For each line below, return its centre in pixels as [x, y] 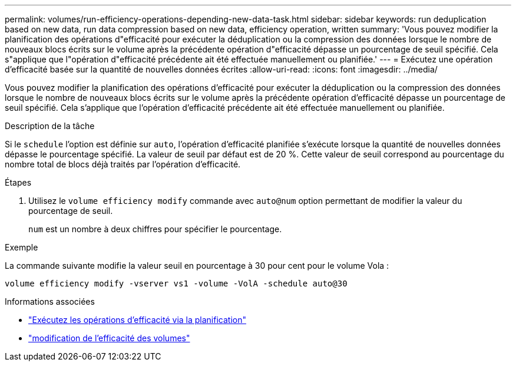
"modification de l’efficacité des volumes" [109, 338]
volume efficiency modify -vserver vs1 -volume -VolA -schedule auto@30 [176, 283]
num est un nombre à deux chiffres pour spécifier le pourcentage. [155, 229]
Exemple [21, 247]
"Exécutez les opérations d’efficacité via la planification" [137, 320]
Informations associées [50, 301]
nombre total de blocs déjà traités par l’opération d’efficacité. [123, 164]
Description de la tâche [50, 126]
